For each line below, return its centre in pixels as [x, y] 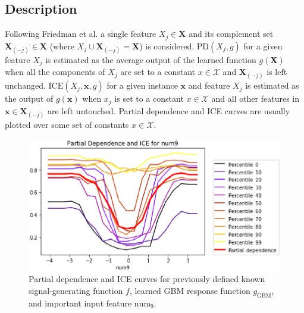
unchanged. [25, 85]
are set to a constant [158, 72]
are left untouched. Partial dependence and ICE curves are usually [169, 110]
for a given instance [142, 85]
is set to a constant [149, 98]
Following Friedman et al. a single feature [81, 34]
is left [277, 72]
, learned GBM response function [190, 290]
